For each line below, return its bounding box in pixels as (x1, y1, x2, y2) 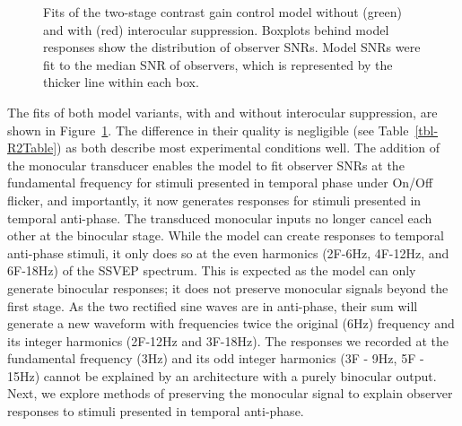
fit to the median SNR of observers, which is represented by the (43, 55, 393, 74)
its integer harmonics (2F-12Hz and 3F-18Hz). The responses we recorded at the (7, 331, 449, 350)
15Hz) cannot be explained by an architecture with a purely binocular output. (7, 366, 437, 385)
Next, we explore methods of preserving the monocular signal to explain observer (7, 384, 453, 403)
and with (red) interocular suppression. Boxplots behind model (43, 20, 389, 39)
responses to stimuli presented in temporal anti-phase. (7, 402, 304, 421)
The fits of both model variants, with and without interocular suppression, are (7, 102, 438, 121)
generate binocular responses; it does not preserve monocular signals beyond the (7, 278, 449, 297)
